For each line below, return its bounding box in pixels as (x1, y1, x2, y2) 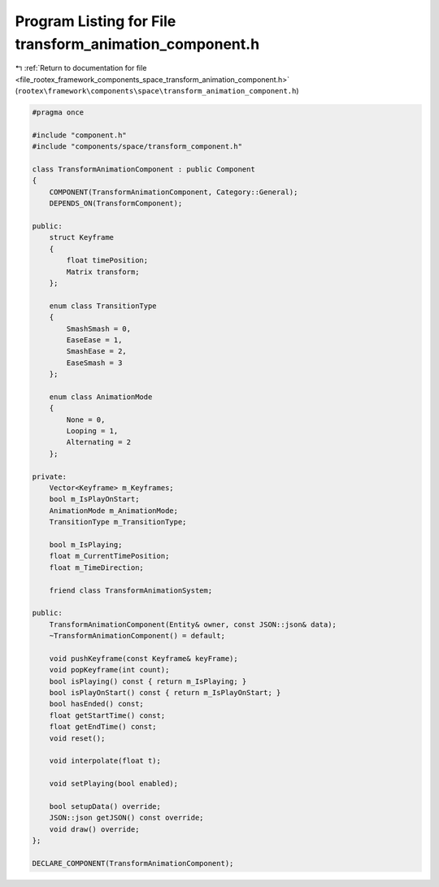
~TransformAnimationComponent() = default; (49, 631, 225, 641)
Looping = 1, (66, 427, 119, 436)
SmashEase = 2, (66, 346, 128, 356)
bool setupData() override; (49, 802, 162, 811)
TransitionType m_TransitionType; (49, 517, 187, 527)
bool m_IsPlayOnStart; (49, 494, 140, 504)
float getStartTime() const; (49, 711, 166, 720)
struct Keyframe (49, 233, 114, 242)
